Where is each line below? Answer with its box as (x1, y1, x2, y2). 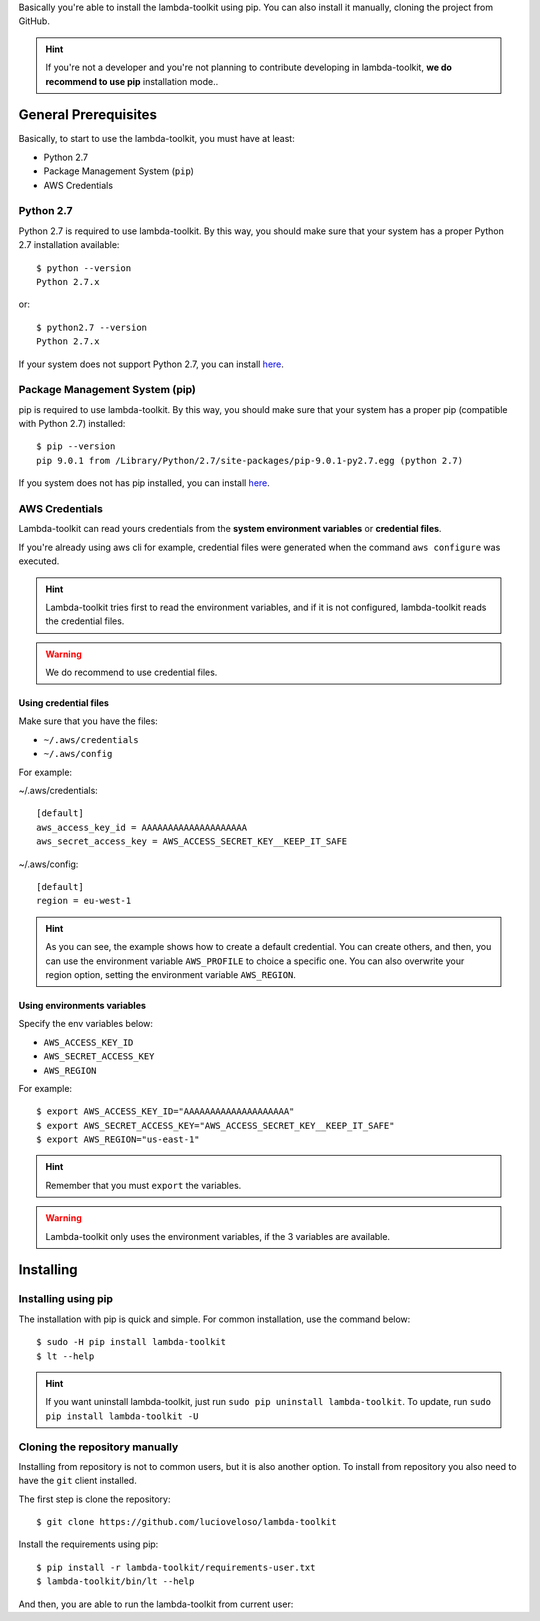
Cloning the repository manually (18, 1440, 179, 1454)
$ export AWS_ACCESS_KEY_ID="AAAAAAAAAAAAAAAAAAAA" (36, 1106, 295, 1117)
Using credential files (18, 697, 110, 709)
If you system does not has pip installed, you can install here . (18, 477, 270, 489)
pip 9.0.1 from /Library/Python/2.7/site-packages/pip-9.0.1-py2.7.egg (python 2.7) (36, 455, 464, 466)
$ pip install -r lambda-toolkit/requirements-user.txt (36, 1561, 316, 1573)
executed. (18, 555, 60, 567)
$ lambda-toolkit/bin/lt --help (36, 1576, 195, 1587)
